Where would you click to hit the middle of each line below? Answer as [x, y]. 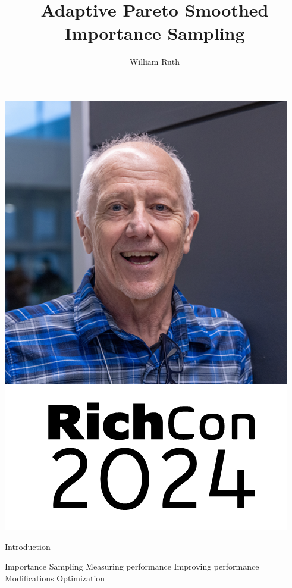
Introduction [28, 546]
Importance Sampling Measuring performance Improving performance [132, 566]
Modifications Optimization [55, 578]
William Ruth [155, 62]
